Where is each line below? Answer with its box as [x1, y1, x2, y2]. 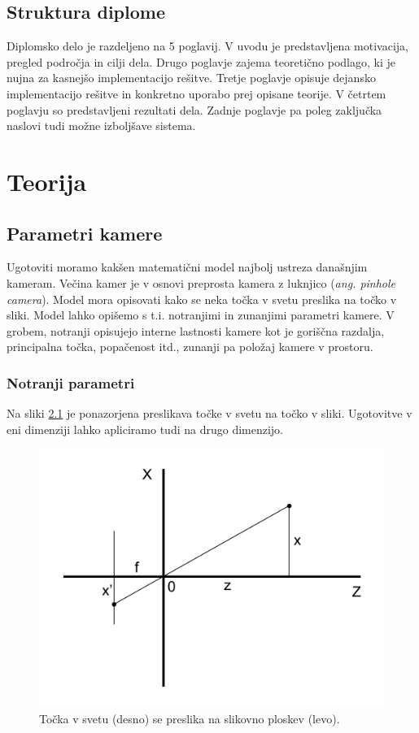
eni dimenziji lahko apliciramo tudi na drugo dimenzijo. [7, 420, 284, 437]
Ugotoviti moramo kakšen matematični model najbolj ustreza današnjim [7, 258, 368, 275]
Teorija [7, 164, 87, 197]
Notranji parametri [7, 372, 135, 393]
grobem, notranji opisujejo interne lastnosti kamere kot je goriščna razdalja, [7, 322, 385, 339]
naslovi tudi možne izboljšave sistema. [7, 117, 196, 134]
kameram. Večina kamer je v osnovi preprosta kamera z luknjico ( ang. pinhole [7, 274, 396, 291]
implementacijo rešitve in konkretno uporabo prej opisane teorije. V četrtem [7, 85, 386, 102]
